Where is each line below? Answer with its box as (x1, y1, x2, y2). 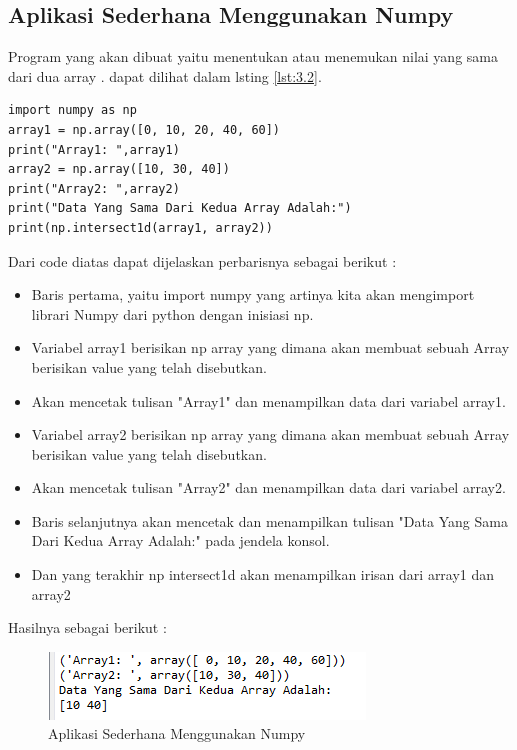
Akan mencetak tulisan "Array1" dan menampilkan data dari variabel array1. (31, 390, 506, 411)
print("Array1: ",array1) (8, 142, 180, 157)
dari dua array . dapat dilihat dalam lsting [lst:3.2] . (8, 65, 322, 86)
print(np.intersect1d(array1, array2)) (8, 220, 273, 235)
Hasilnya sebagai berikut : (8, 617, 167, 638)
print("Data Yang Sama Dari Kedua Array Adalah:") (8, 201, 352, 216)
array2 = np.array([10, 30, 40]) (8, 162, 230, 177)
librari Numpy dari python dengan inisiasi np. (31, 303, 314, 324)
